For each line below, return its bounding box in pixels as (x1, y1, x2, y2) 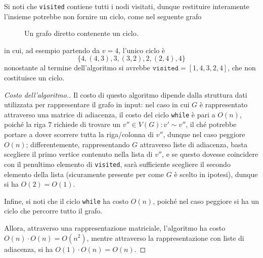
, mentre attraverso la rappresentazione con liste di (86, 232, 244, 243)
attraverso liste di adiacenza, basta (140, 139, 247, 149)
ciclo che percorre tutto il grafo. (4, 205, 103, 216)
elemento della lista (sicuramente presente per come (4, 168, 164, 179)
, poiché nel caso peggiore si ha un (153, 195, 259, 206)
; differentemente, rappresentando (26, 139, 130, 149)
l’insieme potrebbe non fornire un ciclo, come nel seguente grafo (4, 11, 202, 21)
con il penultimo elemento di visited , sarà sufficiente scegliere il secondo (4, 158, 231, 169)
